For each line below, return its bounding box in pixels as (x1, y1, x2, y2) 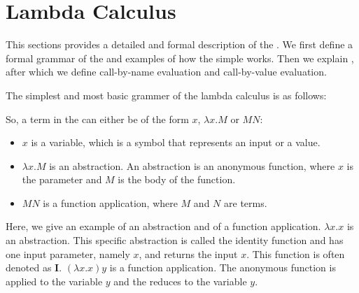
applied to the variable (6, 273, 103, 288)
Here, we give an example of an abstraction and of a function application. (6, 219, 321, 234)
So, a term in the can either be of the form (6, 111, 189, 126)
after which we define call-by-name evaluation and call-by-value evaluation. (6, 64, 327, 79)
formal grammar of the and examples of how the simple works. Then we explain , (6, 50, 354, 65)
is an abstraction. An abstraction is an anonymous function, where (49, 158, 335, 173)
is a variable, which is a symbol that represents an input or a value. (31, 135, 321, 150)
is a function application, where (43, 195, 178, 210)
